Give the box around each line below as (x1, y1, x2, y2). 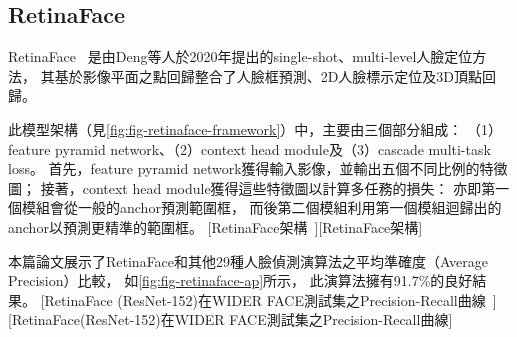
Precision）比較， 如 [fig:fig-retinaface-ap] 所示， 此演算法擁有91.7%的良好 (8, 270, 473, 291)
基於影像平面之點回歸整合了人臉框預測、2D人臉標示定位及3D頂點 (54, 65, 483, 86)
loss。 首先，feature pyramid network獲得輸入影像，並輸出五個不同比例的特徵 (8, 158, 508, 179)
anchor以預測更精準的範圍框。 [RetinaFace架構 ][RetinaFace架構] (8, 216, 423, 237)
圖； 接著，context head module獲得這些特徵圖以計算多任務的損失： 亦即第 (8, 177, 496, 198)
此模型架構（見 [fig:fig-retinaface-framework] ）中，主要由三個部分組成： (8, 118, 463, 139)
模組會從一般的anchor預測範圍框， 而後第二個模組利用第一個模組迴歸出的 (21, 197, 502, 218)
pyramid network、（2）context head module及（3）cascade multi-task (55, 138, 491, 159)
